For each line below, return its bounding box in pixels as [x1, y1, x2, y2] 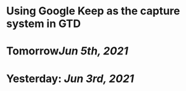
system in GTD [6, 17, 81, 31]
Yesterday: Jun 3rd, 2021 [6, 72, 134, 85]
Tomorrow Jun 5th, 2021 [6, 44, 128, 58]
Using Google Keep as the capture [6, 4, 181, 18]
